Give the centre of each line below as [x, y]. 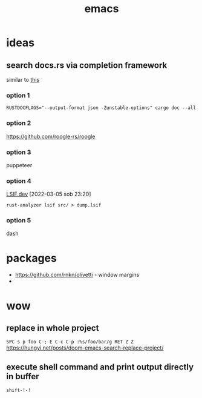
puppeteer [19, 165]
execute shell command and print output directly [100, 367]
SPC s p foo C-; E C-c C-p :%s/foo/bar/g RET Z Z [70, 342]
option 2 [19, 123]
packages [32, 258]
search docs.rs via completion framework [87, 65]
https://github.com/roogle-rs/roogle [51, 136]
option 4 [19, 181]
